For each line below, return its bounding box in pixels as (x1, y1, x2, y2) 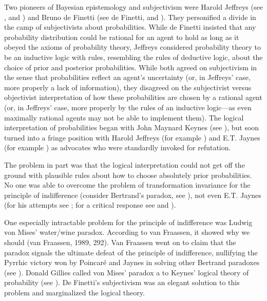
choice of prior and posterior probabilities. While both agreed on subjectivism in (4, 62, 257, 72)
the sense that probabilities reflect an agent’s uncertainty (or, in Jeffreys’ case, (4, 72, 251, 83)
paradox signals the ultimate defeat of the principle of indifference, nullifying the (4, 247, 258, 257)
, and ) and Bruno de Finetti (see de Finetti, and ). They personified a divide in (4, 11, 256, 22)
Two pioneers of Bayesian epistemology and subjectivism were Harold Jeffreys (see (4, 2, 263, 12)
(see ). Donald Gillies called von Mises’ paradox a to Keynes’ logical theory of (4, 267, 249, 277)
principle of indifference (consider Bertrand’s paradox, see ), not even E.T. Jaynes (4, 189, 261, 200)
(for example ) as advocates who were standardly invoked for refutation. (4, 142, 231, 153)
